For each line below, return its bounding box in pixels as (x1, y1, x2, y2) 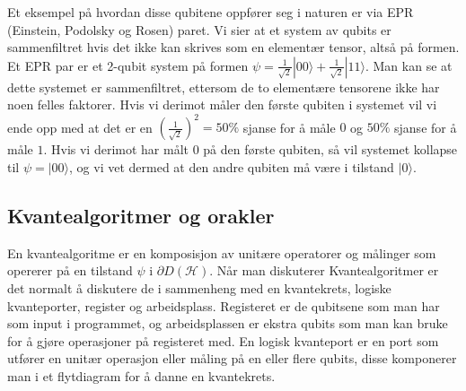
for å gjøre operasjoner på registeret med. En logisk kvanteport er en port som (7, 331, 439, 350)
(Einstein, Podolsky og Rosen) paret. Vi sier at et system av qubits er (7, 20, 391, 39)
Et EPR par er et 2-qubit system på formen (7, 56, 249, 74)
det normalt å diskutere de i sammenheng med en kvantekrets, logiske (7, 279, 391, 298)
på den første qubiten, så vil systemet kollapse (203, 140, 458, 159)
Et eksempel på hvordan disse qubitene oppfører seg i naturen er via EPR (7, 3, 414, 21)
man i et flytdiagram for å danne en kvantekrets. (7, 367, 276, 386)
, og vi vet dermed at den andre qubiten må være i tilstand (69, 158, 394, 177)
